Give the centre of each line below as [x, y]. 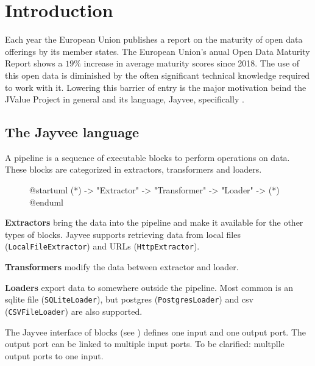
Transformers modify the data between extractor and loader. [122, 267]
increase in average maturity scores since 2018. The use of [192, 63]
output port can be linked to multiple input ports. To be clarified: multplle [145, 344]
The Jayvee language [72, 132]
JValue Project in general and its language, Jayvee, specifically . [125, 99]
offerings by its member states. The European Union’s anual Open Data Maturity [157, 51]
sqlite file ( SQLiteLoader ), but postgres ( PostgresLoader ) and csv [129, 299]
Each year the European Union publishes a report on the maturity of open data [154, 39]
